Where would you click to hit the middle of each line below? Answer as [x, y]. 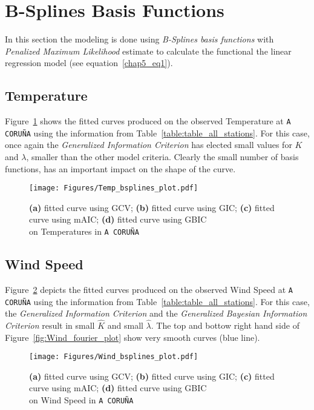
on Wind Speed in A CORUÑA [81, 400]
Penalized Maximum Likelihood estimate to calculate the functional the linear [148, 51]
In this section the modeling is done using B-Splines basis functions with [139, 39]
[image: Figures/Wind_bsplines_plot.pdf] [114, 357]
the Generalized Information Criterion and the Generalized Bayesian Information [156, 313]
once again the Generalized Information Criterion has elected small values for [149, 145]
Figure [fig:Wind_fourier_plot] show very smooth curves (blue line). [132, 337]
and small [125, 325]
